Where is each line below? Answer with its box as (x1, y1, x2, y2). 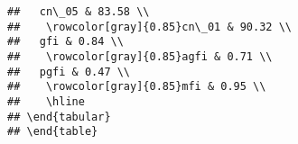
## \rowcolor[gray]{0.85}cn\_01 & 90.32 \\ (7, 20, 292, 33)
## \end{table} (7, 125, 98, 139)
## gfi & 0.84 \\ (7, 35, 124, 49)
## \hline (7, 94, 85, 108)
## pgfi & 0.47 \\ (7, 65, 131, 78)
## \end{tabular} (7, 110, 111, 123)
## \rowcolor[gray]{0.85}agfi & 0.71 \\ (7, 49, 273, 63)
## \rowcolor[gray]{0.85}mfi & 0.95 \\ (7, 80, 266, 94)
